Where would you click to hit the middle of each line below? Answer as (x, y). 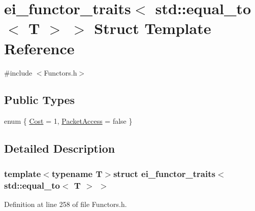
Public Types (40, 100)
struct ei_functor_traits (164, 173)
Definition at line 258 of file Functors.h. (66, 204)
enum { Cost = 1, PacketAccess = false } (68, 121)
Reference (39, 48)
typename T (77, 173)
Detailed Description (60, 148)
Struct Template (153, 28)
